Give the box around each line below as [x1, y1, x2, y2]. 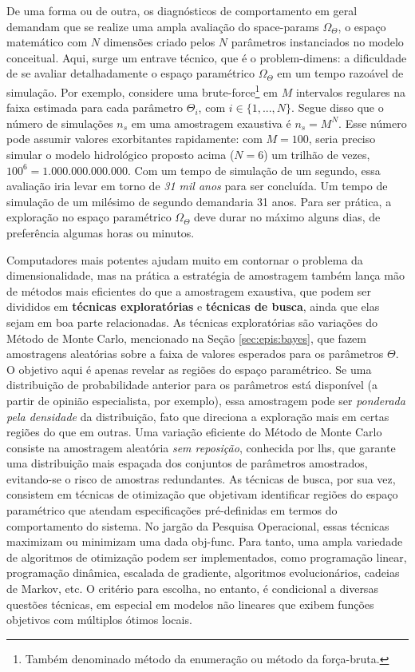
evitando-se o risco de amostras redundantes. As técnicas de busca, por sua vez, [6, 470, 396, 487]
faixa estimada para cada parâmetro [6, 99, 184, 116]
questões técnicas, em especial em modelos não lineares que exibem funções [6, 595, 374, 612]
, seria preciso [308, 130, 376, 147]
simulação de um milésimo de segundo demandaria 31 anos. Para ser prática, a [6, 193, 392, 209]
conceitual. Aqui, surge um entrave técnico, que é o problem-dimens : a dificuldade [6, 49, 407, 66]
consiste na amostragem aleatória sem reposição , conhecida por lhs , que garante [6, 439, 396, 455]
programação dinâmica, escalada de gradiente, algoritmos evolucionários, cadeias [6, 564, 400, 581]
